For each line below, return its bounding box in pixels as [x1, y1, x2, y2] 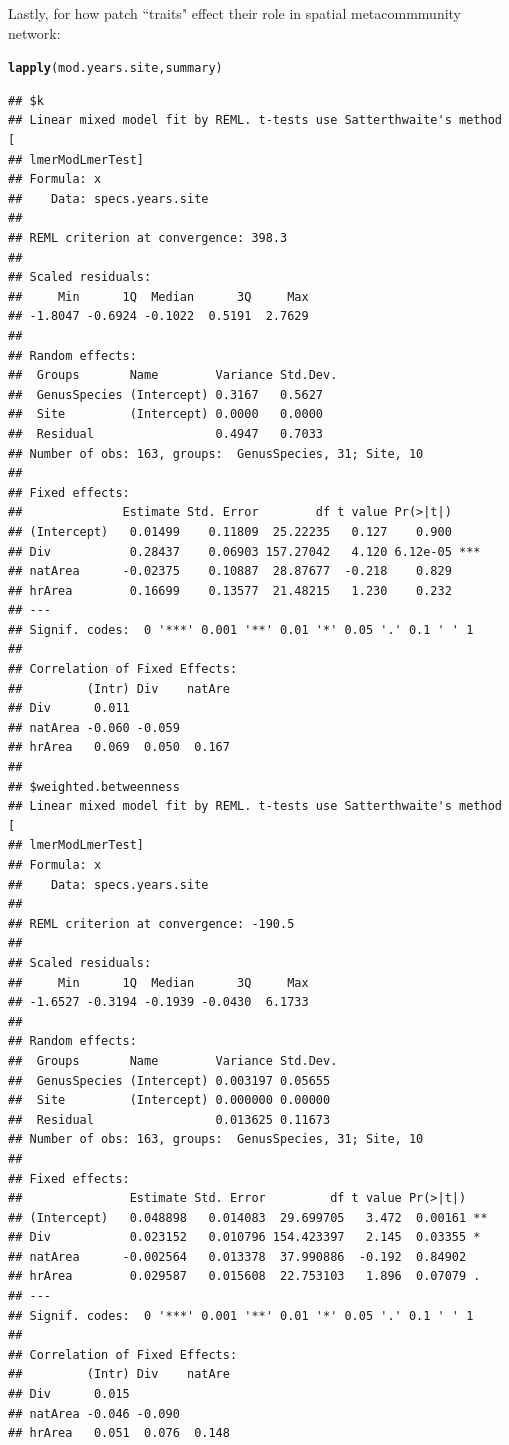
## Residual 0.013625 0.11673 [8, 1112, 331, 1127]
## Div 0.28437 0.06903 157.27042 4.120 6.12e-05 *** [8, 544, 481, 559]
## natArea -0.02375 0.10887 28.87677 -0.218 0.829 [8, 564, 452, 579]
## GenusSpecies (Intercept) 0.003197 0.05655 [8, 1073, 331, 1088]
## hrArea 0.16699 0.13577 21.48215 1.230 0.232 [8, 583, 452, 598]
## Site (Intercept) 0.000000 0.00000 [8, 1093, 331, 1108]
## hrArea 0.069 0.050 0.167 [8, 740, 230, 755]
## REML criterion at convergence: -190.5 [8, 916, 295, 931]
